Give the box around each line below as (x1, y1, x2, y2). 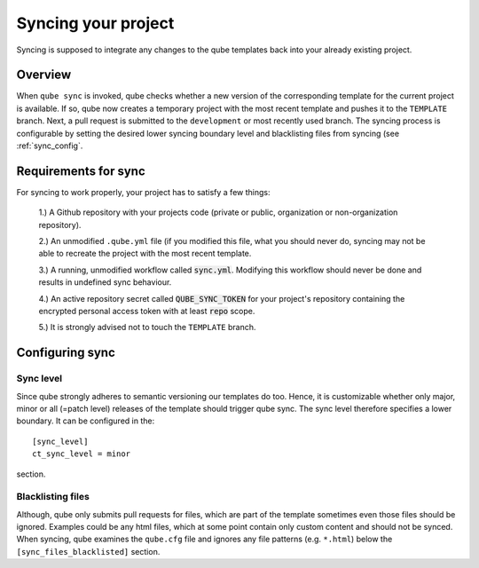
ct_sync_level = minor (32, 449, 131, 459)
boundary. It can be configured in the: (16, 415, 155, 426)
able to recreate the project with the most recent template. (38, 248, 252, 259)
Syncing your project (16, 13, 175, 33)
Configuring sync (16, 345, 115, 360)
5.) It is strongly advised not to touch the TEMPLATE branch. (38, 322, 256, 333)
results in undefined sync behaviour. (38, 277, 172, 288)
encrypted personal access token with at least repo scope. (38, 306, 255, 317)
